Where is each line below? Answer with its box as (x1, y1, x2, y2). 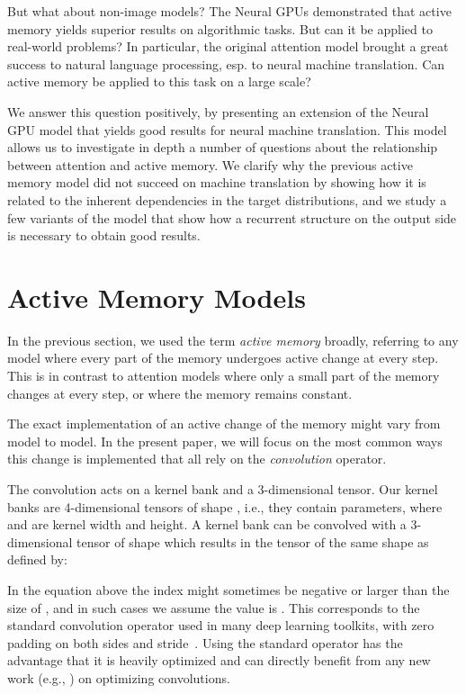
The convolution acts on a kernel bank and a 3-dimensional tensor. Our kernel (7, 480, 438, 498)
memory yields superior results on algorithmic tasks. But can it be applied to (7, 19, 433, 38)
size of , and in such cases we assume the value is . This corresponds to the (7, 598, 420, 617)
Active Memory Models (7, 278, 306, 315)
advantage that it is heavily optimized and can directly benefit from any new (7, 651, 431, 670)
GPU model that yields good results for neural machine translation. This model (7, 120, 447, 139)
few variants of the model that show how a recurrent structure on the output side (7, 208, 457, 227)
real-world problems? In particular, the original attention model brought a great (7, 37, 449, 56)
